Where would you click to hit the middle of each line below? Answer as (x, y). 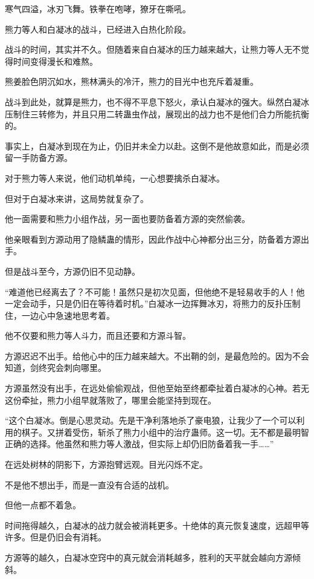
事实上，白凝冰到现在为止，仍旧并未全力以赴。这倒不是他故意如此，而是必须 (157, 146)
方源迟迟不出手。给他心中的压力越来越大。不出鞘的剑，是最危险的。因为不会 (157, 355)
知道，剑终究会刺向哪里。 (56, 368)
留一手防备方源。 (39, 158)
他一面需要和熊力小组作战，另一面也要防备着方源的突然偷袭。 (127, 219)
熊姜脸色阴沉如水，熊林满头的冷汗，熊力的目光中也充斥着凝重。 (132, 81)
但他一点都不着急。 (43, 505)
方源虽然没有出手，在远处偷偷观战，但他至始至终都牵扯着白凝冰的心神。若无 (157, 388)
